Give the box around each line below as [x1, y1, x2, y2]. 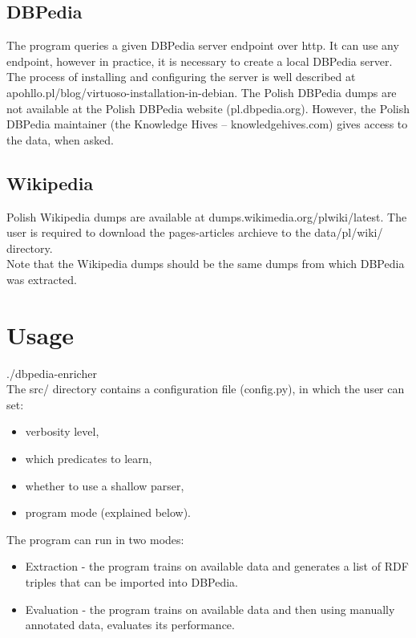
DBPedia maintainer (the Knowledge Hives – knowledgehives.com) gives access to [6, 116, 408, 132]
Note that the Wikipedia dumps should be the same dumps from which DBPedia [6, 255, 405, 272]
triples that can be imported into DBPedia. [25, 574, 238, 590]
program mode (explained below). [25, 504, 192, 521]
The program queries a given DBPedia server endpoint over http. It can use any [6, 37, 399, 54]
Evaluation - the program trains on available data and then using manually [25, 600, 395, 617]
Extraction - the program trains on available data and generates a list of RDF [25, 558, 409, 575]
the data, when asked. [6, 131, 114, 148]
